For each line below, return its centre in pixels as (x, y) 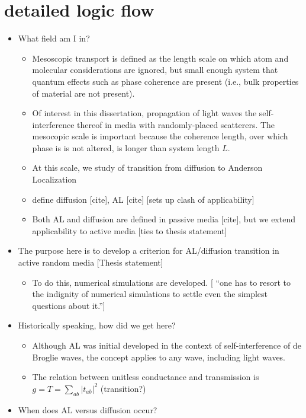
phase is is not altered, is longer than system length (126, 147)
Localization (54, 179)
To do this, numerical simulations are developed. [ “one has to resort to (162, 282)
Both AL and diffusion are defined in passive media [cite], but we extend (164, 219)
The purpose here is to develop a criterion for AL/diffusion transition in (149, 251)
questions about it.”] (69, 305)
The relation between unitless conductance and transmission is (146, 377)
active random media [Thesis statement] (91, 262)
